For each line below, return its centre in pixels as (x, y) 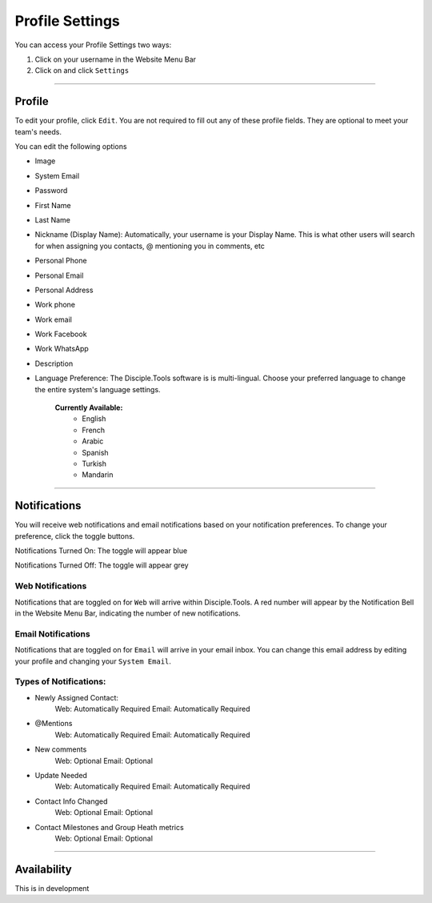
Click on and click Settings (82, 70)
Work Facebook (61, 334)
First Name (53, 205)
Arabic (93, 441)
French (94, 430)
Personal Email (59, 275)
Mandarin (98, 475)
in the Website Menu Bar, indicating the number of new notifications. (128, 613)
